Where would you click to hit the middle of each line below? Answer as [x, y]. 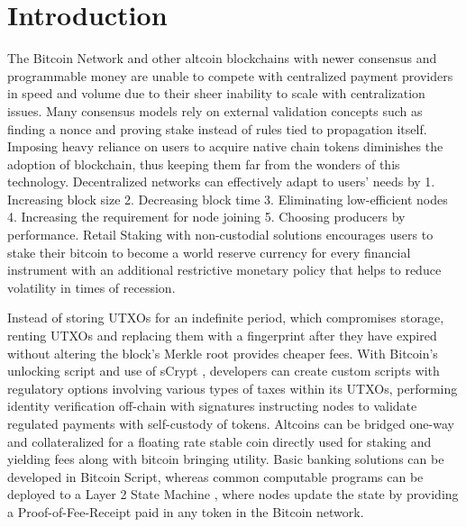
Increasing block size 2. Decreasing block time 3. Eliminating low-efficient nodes [228, 199]
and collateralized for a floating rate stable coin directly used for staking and [219, 441]
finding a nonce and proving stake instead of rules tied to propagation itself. [217, 128]
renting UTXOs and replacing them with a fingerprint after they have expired [222, 336]
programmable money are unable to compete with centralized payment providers [230, 75]
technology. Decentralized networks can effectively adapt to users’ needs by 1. [221, 182]
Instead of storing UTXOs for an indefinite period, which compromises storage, [226, 318]
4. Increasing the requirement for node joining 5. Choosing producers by [206, 217]
